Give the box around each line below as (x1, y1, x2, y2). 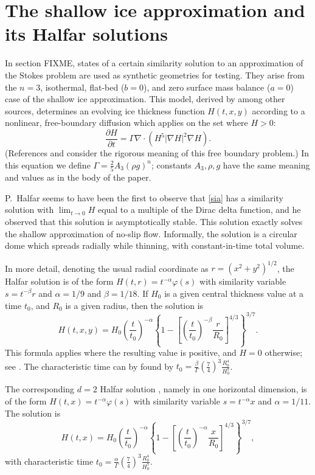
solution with (5, 203, 54, 216)
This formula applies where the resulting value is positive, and (5, 346, 237, 359)
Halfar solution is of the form (5, 275, 114, 288)
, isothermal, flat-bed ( (40, 80, 125, 93)
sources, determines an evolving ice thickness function (5, 104, 205, 117)
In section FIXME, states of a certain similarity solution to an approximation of (5, 57, 303, 69)
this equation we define (5, 158, 91, 171)
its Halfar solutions (5, 21, 168, 46)
